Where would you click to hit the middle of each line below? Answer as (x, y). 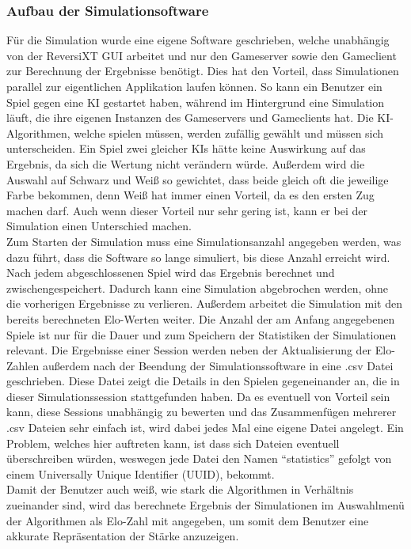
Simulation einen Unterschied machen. (99, 226)
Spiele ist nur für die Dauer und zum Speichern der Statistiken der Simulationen (202, 334)
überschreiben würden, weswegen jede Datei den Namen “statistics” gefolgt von (199, 458)
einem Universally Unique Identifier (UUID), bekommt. (141, 473)
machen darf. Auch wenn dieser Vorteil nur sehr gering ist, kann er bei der (187, 210)
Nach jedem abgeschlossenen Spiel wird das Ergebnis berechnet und (171, 273)
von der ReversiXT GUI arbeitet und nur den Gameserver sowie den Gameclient (202, 55)
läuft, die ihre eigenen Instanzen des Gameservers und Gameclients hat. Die (190, 117)
